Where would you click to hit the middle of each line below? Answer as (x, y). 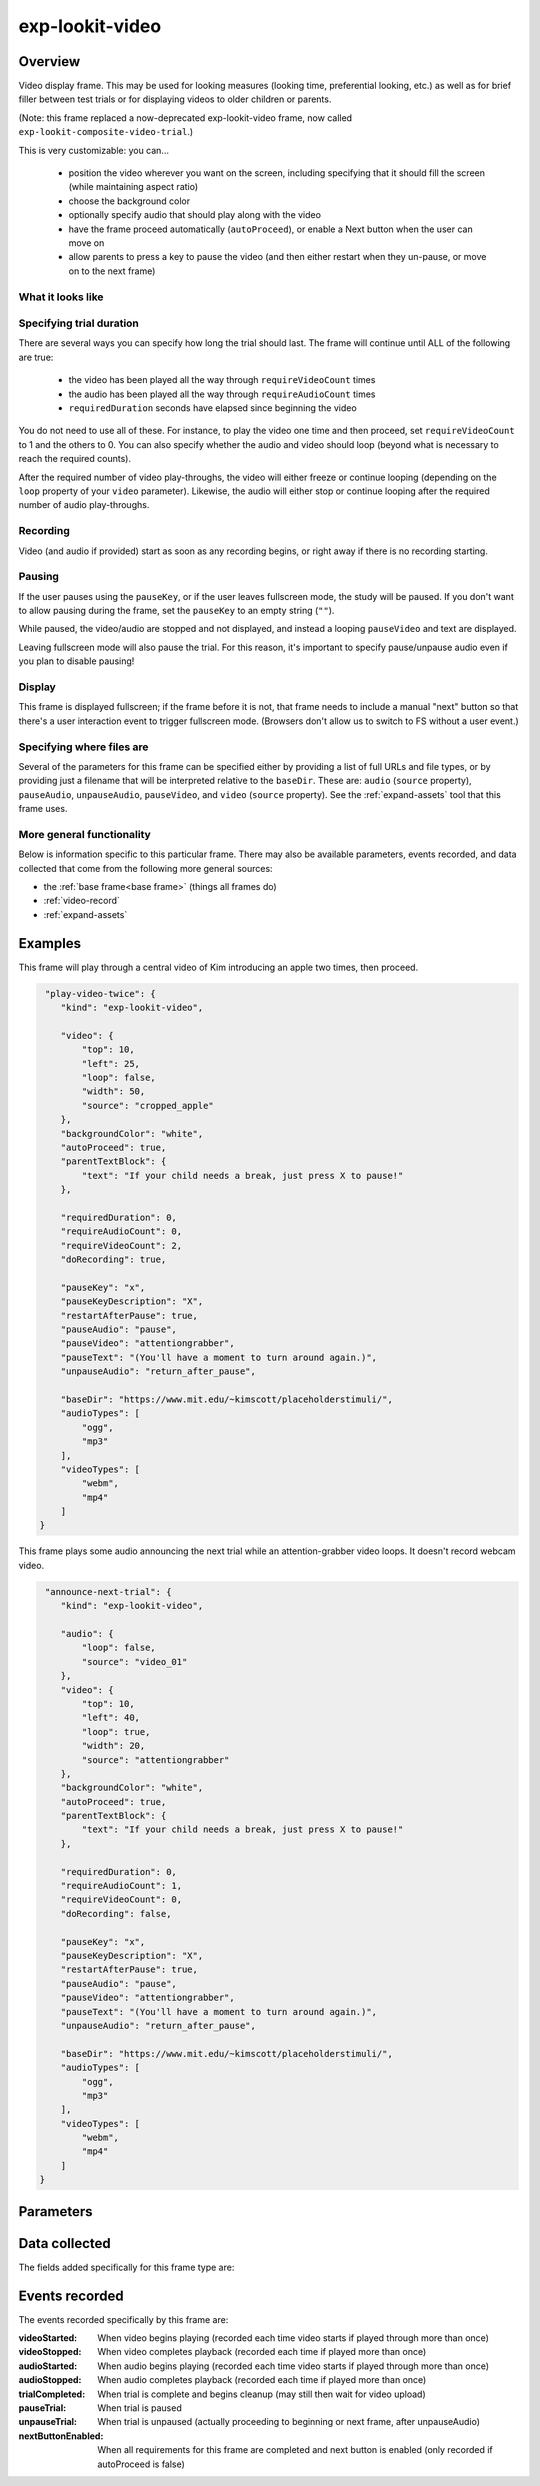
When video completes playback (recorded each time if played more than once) (262, 2352)
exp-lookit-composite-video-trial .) (106, 132)
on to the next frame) (112, 271)
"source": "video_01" (134, 1661)
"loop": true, (116, 1731)
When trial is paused (139, 2408)
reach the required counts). (75, 459)
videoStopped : (50, 2352)
